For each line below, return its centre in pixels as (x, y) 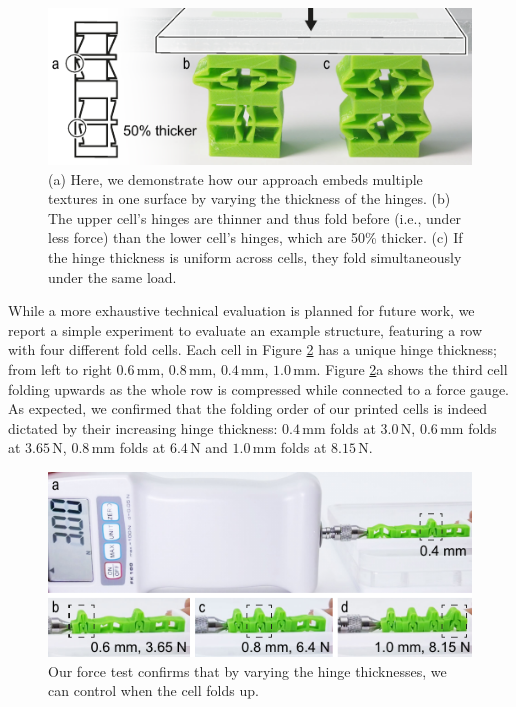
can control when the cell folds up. (153, 690)
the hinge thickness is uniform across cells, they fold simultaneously (255, 257)
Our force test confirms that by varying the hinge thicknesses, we (247, 670)
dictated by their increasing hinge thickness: (143, 427)
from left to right (60, 369)
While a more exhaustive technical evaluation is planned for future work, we (241, 310)
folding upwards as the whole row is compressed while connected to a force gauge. (258, 388)
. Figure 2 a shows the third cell (412, 369)
